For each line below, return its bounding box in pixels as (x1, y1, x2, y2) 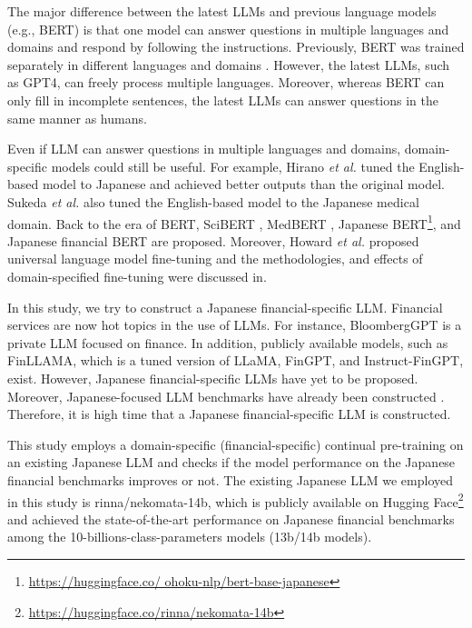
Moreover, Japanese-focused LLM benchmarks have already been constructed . (7, 386, 445, 405)
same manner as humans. (7, 108, 147, 127)
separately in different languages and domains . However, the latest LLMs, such (7, 55, 450, 74)
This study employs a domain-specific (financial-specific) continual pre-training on (7, 434, 464, 454)
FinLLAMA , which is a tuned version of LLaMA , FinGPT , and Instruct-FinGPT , (7, 351, 464, 370)
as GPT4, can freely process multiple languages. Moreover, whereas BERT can (7, 73, 445, 92)
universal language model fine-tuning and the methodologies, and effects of (7, 249, 423, 268)
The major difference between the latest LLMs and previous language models (7, 2, 437, 20)
